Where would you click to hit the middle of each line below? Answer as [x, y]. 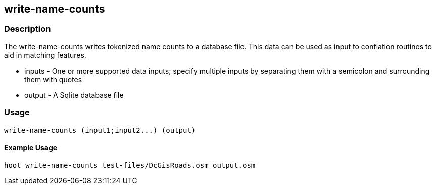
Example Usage [31, 148]
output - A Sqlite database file [74, 95]
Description [28, 29]
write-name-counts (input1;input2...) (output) [100, 130]
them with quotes [53, 79]
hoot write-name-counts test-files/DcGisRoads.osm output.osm [130, 165]
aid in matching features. [45, 55]
